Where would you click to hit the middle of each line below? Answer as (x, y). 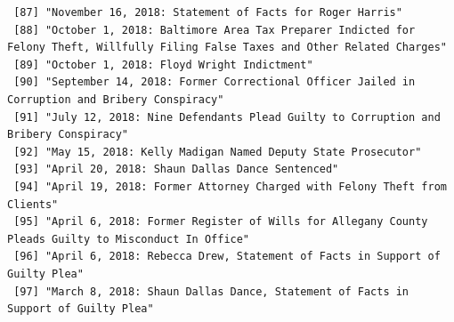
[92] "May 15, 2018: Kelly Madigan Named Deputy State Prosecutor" (218, 152)
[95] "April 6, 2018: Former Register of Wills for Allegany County (221, 222)
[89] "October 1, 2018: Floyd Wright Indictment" (163, 64)
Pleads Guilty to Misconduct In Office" (129, 239)
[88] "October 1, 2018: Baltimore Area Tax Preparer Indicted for (215, 30)
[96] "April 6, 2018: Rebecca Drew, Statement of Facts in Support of (227, 257)
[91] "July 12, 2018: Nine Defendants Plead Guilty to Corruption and (227, 117)
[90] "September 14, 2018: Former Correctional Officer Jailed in (215, 82)
